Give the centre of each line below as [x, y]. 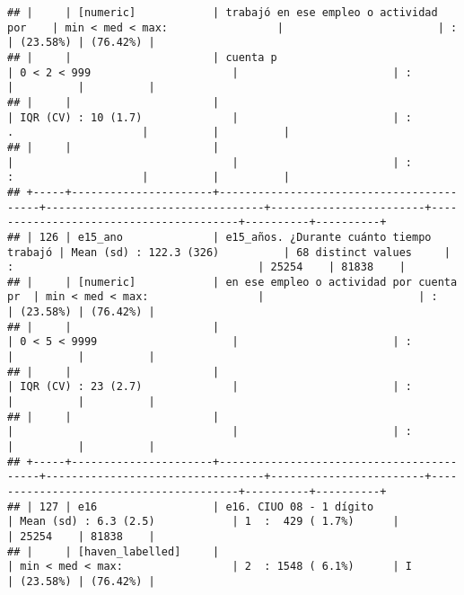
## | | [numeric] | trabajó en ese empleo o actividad [223, 13]
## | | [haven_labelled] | [114, 551]
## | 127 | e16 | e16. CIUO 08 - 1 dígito [191, 506]
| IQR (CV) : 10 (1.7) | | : [210, 117]
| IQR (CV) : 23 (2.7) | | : [210, 387]
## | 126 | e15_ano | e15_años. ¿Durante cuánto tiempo [219, 237]
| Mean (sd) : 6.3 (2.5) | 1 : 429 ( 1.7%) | [203, 522]
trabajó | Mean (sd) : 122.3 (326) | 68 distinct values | [229, 252]
